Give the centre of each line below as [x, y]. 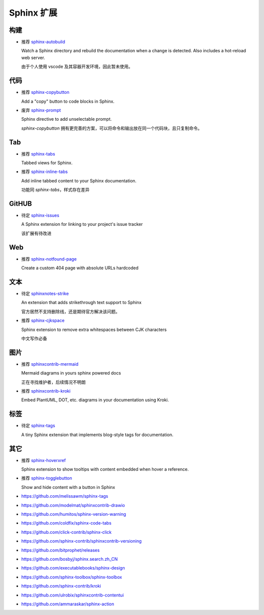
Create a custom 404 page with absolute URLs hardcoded [80, 268]
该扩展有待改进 [36, 233]
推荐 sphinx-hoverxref [44, 460]
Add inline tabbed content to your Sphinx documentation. [79, 180]
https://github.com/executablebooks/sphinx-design [73, 568]
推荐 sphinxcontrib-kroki [46, 391]
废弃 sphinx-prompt [41, 110]
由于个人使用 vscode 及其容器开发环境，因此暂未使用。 [77, 66]
